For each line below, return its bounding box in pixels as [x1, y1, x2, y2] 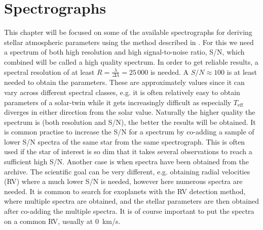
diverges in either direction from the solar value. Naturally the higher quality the [4, 107, 255, 117]
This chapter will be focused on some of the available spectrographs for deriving [4, 27, 252, 37]
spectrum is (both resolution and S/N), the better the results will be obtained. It [4, 116, 256, 127]
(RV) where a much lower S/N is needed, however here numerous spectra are [4, 176, 243, 187]
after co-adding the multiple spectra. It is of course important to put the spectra [4, 206, 254, 216]
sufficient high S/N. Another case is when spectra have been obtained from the [4, 156, 249, 167]
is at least [227, 66, 257, 77]
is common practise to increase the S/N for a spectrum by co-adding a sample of [4, 126, 254, 137]
